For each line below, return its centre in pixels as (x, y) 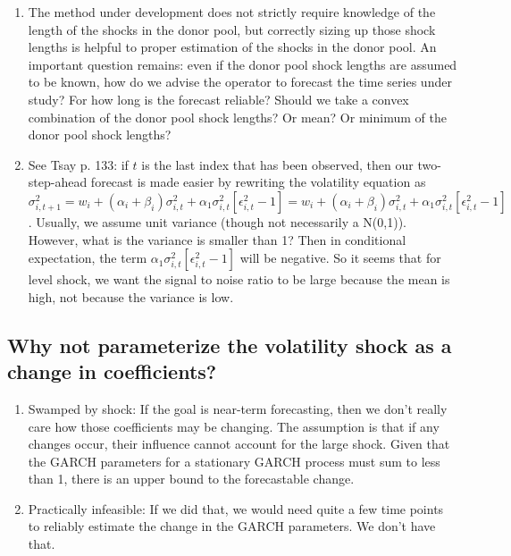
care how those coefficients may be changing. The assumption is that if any (234, 426)
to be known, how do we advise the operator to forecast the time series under (240, 82)
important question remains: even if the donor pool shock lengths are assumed (243, 64)
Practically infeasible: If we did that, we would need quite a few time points (236, 508)
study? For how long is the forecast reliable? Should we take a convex (218, 99)
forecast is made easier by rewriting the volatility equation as (258, 182)
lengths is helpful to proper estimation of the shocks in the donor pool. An (232, 47)
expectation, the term (88, 258)
